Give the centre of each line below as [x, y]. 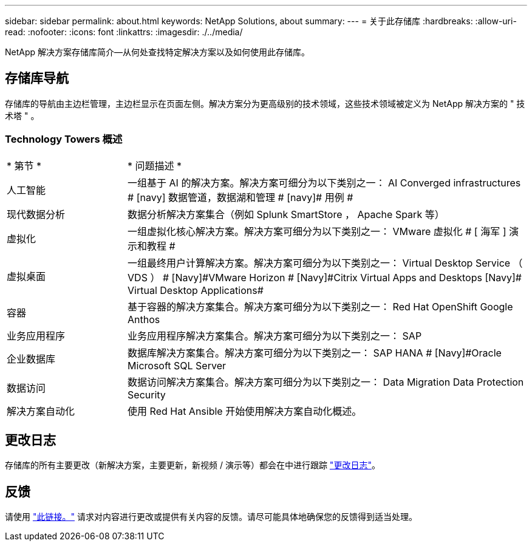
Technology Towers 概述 [64, 139]
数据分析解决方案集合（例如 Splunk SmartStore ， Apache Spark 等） [286, 214]
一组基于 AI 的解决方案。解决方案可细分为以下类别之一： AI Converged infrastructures [324, 183]
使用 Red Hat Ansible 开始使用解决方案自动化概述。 [245, 411]
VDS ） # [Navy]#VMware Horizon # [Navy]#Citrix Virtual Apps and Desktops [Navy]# [325, 277]
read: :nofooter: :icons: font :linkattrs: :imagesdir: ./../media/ [124, 32]
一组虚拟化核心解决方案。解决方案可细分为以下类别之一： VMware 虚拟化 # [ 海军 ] [317, 231]
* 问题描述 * [155, 166]
